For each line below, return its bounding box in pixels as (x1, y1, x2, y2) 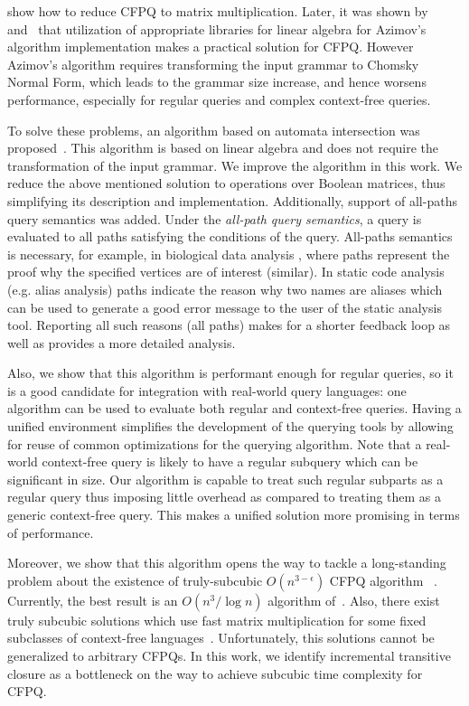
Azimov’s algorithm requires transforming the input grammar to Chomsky (7, 54, 419, 73)
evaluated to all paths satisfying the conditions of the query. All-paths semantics (7, 227, 453, 246)
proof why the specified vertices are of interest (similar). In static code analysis (7, 262, 445, 281)
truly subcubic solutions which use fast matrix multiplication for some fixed (7, 610, 427, 629)
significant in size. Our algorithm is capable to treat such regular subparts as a (7, 469, 444, 488)
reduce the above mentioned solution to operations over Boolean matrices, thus (7, 174, 446, 193)
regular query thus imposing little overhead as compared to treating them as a (7, 487, 442, 506)
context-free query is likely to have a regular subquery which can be (42, 452, 418, 471)
